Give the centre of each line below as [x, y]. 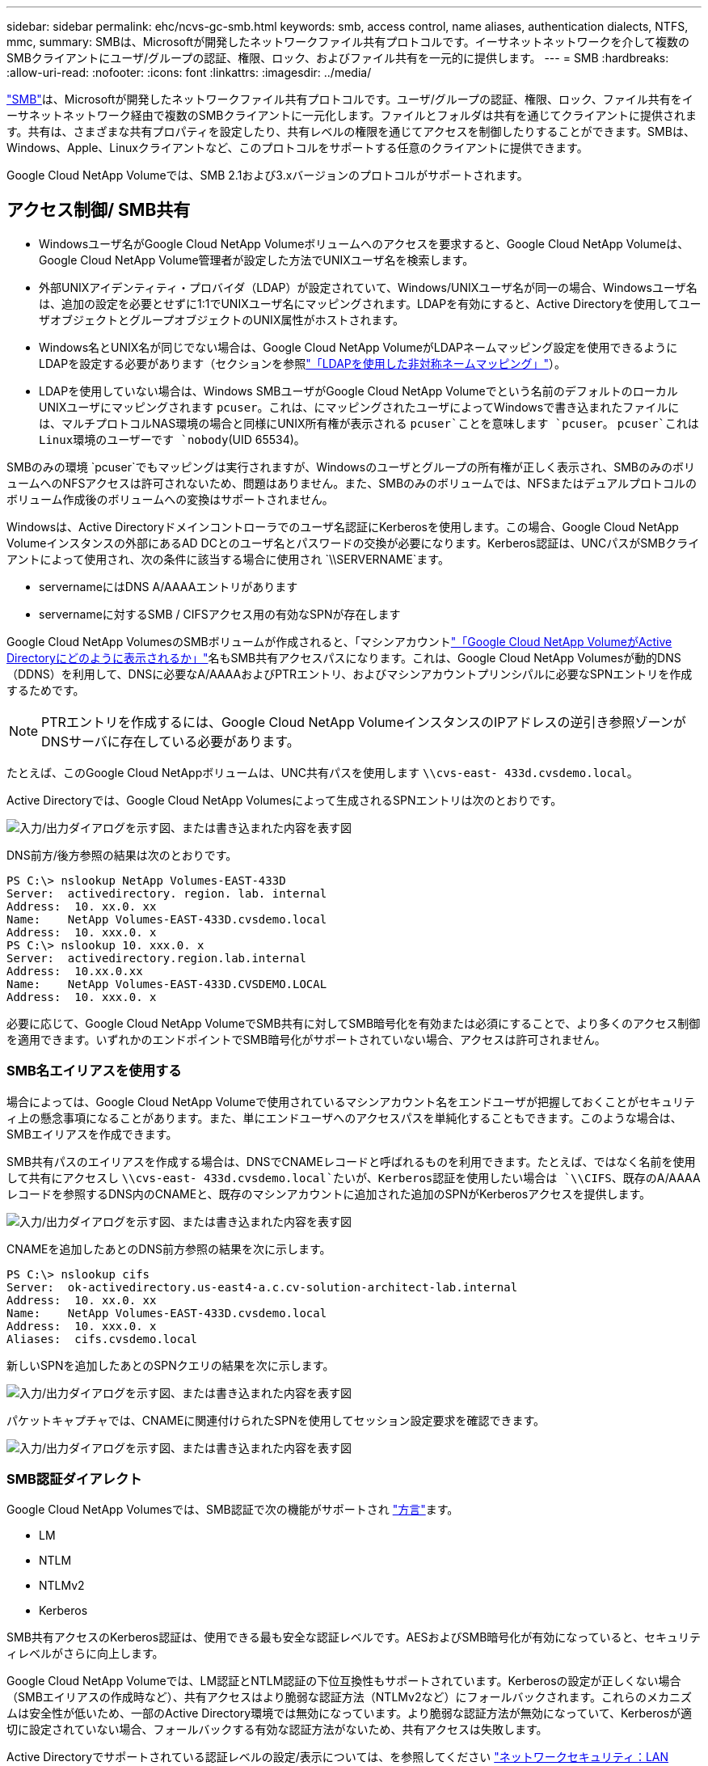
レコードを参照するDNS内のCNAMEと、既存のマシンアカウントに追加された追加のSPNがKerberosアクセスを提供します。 [329, 1194]
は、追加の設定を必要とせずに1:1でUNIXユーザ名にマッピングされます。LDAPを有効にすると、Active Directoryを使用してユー [370, 303]
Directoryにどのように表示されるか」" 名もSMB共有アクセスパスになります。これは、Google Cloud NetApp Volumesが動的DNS [344, 657]
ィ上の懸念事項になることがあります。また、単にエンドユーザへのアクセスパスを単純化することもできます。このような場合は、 [344, 1117]
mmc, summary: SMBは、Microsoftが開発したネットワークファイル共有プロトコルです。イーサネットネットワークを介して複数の [348, 42]
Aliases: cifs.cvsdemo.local [102, 1339]
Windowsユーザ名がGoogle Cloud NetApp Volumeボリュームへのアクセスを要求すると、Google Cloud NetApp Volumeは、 [364, 243]
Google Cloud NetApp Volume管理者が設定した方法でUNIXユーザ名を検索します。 [257, 260]
